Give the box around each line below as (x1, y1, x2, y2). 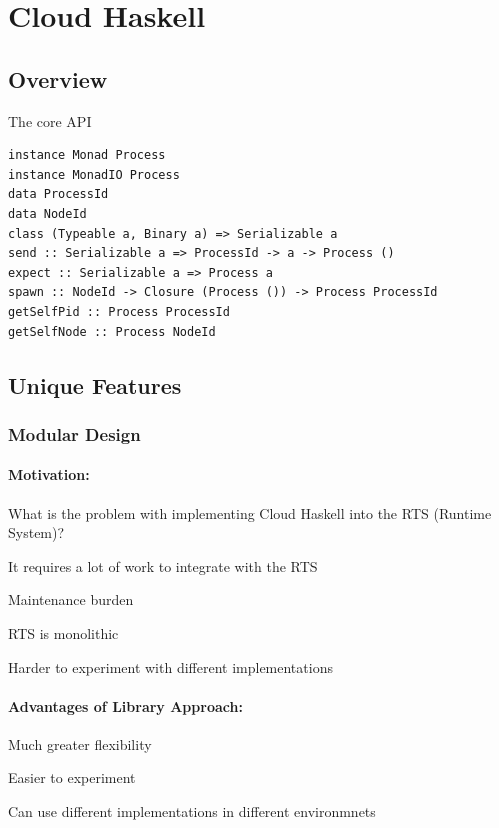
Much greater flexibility (8, 733, 152, 754)
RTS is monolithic (8, 622, 119, 643)
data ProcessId (8, 187, 109, 202)
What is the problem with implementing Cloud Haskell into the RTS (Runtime (8, 502, 492, 523)
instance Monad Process (8, 148, 166, 163)
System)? (8, 522, 65, 543)
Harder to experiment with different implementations (8, 656, 333, 677)
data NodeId (8, 206, 87, 221)
